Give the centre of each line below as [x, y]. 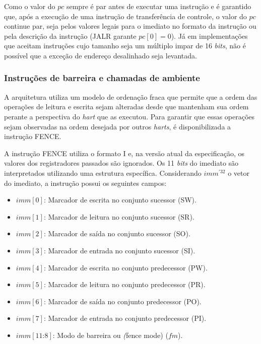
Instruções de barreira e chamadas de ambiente [102, 78]
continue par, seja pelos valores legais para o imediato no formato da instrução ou [130, 26]
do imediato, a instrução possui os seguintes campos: [85, 183]
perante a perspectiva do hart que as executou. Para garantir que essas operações [129, 116]
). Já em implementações [209, 36]
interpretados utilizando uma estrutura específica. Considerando [103, 173]
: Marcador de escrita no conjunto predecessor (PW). [125, 267]
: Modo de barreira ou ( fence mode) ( [110, 335]
